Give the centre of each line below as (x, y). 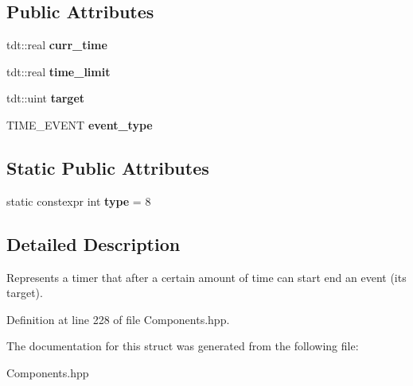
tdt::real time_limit (58, 71)
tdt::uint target (46, 98)
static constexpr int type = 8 (79, 201)
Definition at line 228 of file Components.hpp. (118, 319)
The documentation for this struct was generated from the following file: (183, 346)
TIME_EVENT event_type (80, 124)
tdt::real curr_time (57, 45)
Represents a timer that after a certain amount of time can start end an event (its (206, 277)
